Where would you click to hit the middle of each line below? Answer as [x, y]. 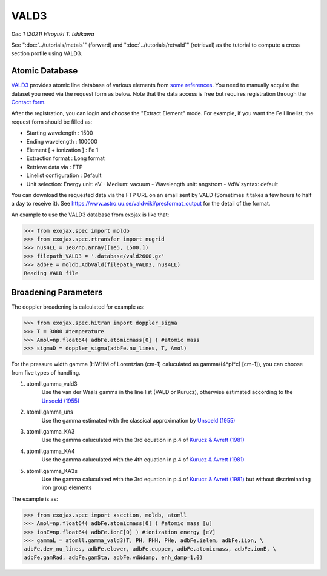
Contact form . [28, 102]
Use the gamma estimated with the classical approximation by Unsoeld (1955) [138, 420]
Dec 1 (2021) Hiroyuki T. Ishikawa [53, 34]
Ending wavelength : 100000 [62, 141]
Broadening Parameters [57, 293]
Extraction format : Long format [66, 158]
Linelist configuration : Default [64, 175]
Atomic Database [45, 71]
